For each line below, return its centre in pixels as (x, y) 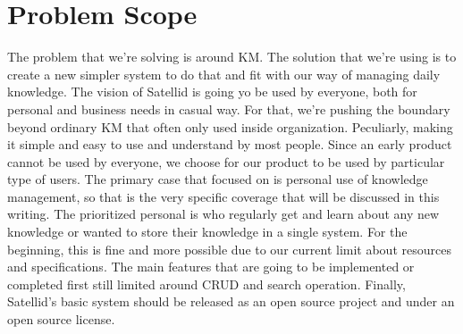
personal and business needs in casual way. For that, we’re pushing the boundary (229, 109)
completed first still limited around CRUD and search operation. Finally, (206, 284)
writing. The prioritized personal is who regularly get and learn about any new (223, 214)
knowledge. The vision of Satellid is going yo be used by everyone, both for (212, 92)
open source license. (61, 319)
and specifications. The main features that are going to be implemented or (211, 267)
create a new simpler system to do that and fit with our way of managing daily (224, 74)
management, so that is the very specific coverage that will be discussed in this (223, 196)
